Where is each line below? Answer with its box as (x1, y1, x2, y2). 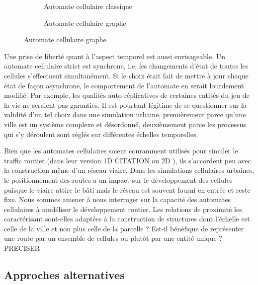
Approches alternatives (4, 267, 125, 283)
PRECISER (4, 243, 40, 253)
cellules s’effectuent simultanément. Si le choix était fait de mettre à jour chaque (4, 70, 249, 80)
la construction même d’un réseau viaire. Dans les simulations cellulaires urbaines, (4, 165, 255, 175)
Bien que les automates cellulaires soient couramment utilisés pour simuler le (4, 145, 238, 156)
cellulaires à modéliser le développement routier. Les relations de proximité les (4, 204, 242, 214)
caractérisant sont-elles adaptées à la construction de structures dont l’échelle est (4, 214, 250, 224)
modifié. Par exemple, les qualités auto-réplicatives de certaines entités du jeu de (4, 90, 250, 100)
